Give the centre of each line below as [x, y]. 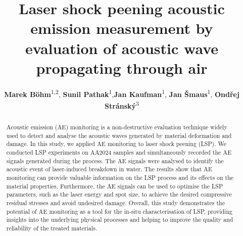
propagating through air [122, 67]
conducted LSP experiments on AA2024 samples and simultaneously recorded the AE [119, 152]
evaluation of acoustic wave [122, 48]
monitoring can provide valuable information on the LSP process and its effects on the [120, 177]
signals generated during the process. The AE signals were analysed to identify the [115, 160]
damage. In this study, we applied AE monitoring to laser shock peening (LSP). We [116, 144]
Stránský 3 [122, 105]
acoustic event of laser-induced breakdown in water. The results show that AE [109, 169]
